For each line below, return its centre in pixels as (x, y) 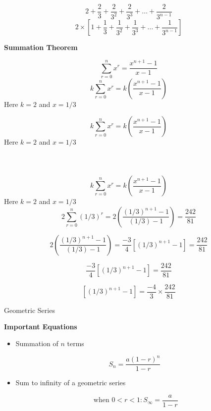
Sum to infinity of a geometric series (71, 383)
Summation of (37, 343)
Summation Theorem (41, 47)
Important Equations (41, 327)
